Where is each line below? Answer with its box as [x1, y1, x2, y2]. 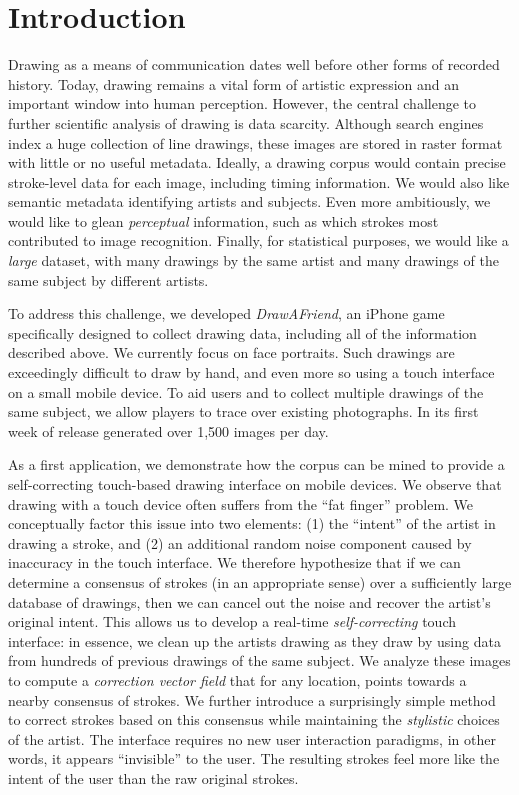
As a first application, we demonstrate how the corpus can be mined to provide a [8, 454, 505, 475]
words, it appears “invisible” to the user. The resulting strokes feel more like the [8, 748, 500, 769]
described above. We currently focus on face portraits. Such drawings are [8, 342, 455, 363]
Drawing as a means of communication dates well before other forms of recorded [8, 54, 500, 75]
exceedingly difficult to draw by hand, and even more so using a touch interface [8, 362, 495, 383]
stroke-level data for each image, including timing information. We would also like [8, 171, 510, 192]
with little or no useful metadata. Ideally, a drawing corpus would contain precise [8, 152, 506, 173]
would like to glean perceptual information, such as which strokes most [8, 210, 439, 231]
